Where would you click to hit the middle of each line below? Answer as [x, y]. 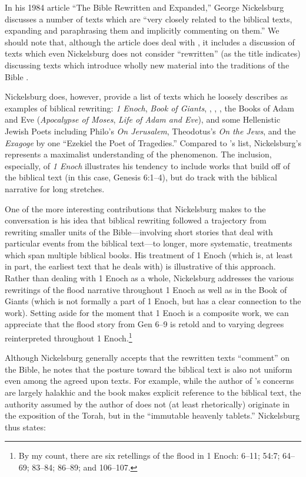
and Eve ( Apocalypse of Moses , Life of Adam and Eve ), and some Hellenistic [143, 119]
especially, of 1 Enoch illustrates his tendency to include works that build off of [147, 165]
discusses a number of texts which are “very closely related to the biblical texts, [149, 19]
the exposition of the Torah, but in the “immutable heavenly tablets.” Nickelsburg [152, 415]
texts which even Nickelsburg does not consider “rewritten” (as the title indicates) [153, 53]
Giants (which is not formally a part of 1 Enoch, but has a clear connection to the [153, 301]
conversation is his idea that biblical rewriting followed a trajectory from [136, 220]
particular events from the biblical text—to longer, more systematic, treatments [149, 243]
